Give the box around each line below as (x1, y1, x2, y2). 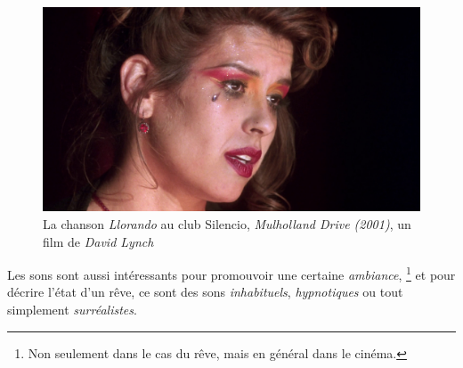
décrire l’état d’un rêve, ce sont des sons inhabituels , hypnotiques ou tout (7, 282, 403, 301)
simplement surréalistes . (7, 300, 137, 319)
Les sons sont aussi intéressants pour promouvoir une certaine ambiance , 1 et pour (7, 263, 456, 283)
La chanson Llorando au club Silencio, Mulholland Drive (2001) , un (43, 214, 411, 233)
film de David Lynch (43, 232, 154, 250)
